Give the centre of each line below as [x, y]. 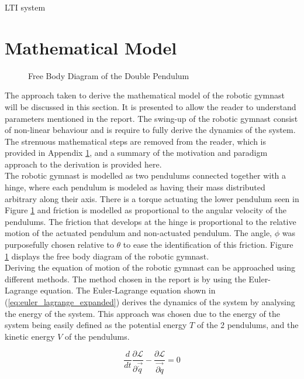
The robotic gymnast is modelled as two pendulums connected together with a [146, 175]
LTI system [25, 7]
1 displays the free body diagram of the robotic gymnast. [107, 256]
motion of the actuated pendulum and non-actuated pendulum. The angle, [139, 233]
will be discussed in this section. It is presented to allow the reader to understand [151, 106]
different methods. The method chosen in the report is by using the [125, 279]
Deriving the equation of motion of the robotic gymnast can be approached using [150, 267]
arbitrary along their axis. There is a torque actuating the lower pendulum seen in [152, 198]
